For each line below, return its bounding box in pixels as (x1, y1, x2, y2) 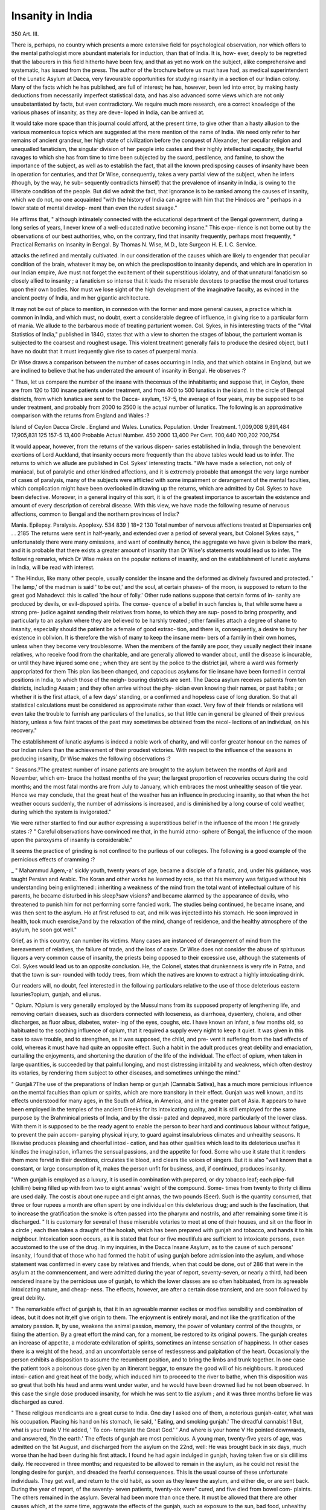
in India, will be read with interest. (11, 564, 95, 571)
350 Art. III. (11, 30, 39, 37)
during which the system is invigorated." (11, 808, 112, 815)
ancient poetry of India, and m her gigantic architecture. (11, 294, 150, 301)
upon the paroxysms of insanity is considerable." (11, 837, 133, 844)
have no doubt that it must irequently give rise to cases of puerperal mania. (11, 347, 199, 355)
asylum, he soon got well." (11, 926, 77, 933)
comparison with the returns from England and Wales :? (11, 412, 150, 419)
